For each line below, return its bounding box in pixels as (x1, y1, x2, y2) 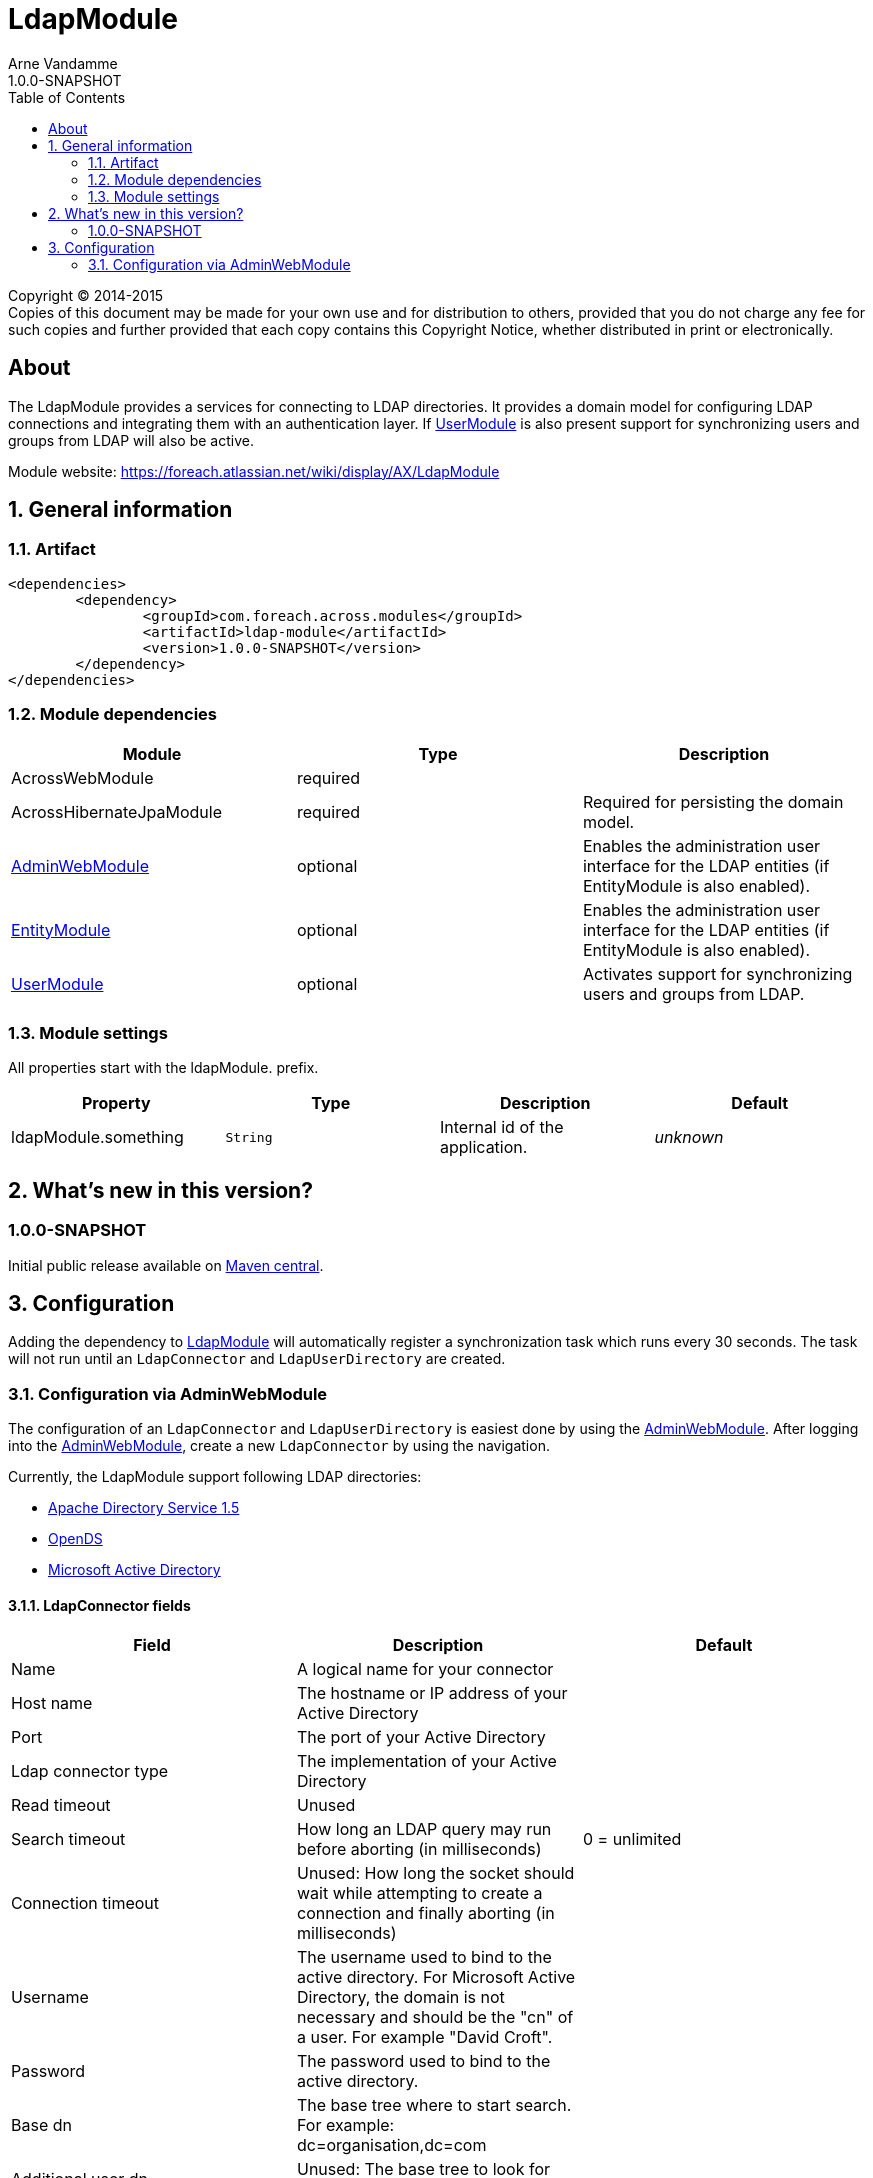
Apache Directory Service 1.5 (48, 1499, 240, 1517)
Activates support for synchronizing (582, 963, 853, 984)
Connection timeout (11, 1893, 160, 1914)
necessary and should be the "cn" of (296, 2007, 574, 2028)
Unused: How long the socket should (296, 1863, 575, 1884)
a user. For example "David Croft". (296, 2027, 553, 2048)
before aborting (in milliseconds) (296, 1839, 542, 1860)
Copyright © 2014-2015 (8, 286, 164, 304)
